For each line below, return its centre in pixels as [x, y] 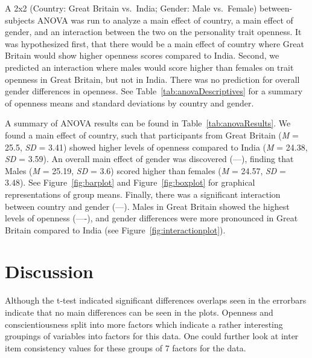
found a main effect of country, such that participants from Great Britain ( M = [152, 135]
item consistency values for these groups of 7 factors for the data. [126, 347]
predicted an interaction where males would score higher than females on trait [149, 67]
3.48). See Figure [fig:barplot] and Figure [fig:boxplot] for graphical [130, 182]
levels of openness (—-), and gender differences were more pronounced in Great [151, 218]
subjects [20, 20]
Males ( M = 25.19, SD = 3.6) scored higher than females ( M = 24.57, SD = [146, 170]
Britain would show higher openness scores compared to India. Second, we [142, 55]
